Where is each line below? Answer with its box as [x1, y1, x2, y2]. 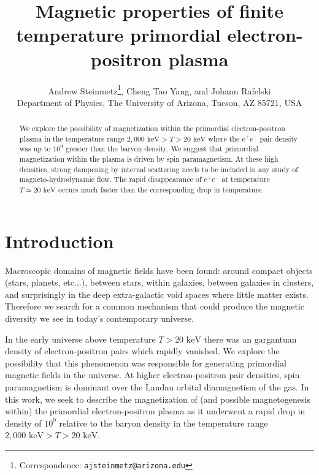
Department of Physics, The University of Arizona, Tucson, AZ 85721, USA [17, 96, 302, 108]
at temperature [221, 174, 270, 184]
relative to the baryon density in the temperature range [59, 416, 268, 429]
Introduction [5, 228, 114, 253]
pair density [259, 133, 298, 143]
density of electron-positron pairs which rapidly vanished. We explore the [5, 344, 280, 357]
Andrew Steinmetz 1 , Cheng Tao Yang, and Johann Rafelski [48, 82, 271, 97]
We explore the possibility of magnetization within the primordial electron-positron [19, 123, 285, 134]
